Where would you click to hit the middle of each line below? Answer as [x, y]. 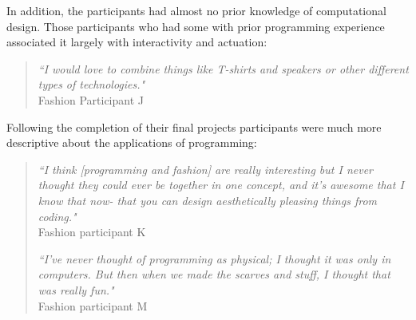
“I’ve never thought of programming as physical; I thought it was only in [214, 258]
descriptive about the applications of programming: [132, 142]
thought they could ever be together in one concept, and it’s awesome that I [221, 185]
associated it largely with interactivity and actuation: [137, 42]
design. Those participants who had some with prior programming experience [196, 26]
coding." [57, 216]
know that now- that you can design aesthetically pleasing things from [207, 200]
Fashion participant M [93, 305]
